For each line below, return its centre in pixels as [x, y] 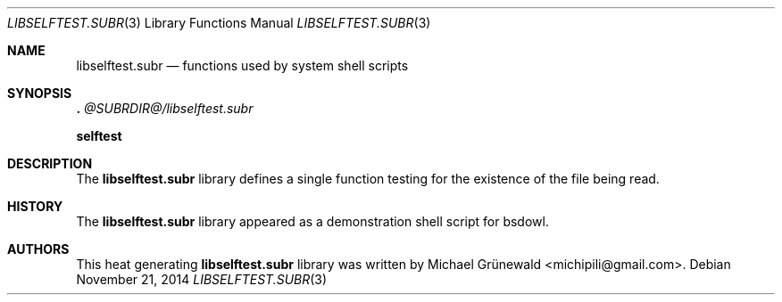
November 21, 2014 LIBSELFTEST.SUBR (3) [202, 279]
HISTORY [35, 206]
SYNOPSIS [40, 93]
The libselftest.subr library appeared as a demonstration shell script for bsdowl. [312, 221]
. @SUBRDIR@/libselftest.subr [165, 108]
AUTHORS [38, 249]
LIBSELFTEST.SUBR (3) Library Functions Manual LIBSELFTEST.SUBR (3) [219, 23]
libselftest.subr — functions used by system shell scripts [242, 65]
